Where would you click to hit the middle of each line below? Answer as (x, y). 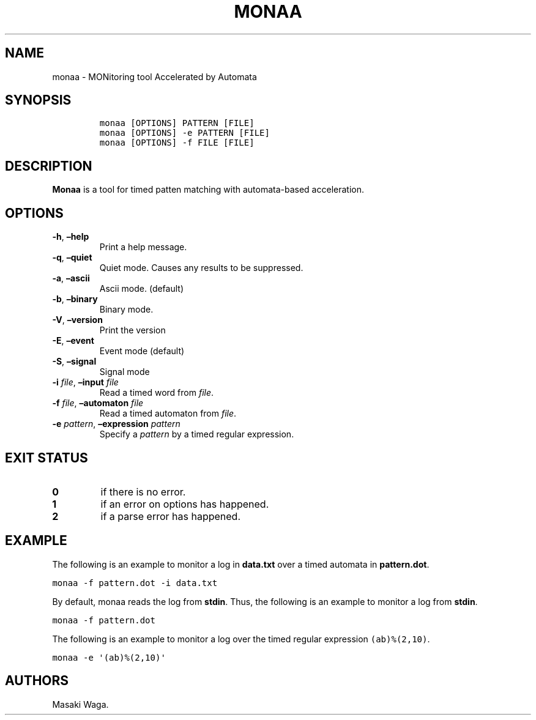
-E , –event (73, 341)
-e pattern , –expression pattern (116, 424)
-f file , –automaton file (98, 403)
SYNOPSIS (38, 100)
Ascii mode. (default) (141, 289)
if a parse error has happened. (170, 516)
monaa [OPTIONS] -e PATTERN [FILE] (184, 133)
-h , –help (71, 237)
